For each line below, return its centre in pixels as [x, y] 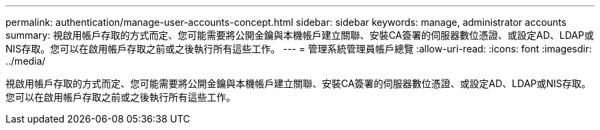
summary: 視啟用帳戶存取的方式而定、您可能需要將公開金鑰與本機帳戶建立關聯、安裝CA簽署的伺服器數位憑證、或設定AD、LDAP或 [300, 35]
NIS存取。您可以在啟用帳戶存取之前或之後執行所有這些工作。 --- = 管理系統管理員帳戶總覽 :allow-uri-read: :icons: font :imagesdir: [299, 49]
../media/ [26, 61]
